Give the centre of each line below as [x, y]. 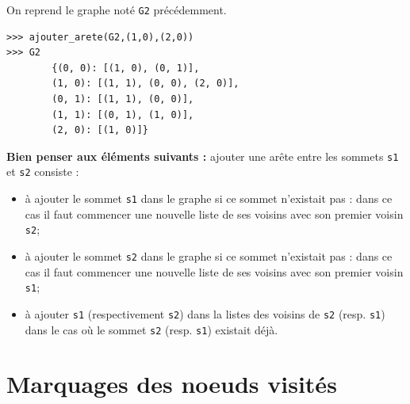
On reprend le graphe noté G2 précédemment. [117, 10]
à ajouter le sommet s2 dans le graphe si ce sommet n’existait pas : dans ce [209, 256]
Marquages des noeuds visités [172, 384]
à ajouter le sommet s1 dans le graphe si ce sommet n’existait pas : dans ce [209, 198]
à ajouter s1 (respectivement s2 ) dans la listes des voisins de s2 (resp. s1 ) [205, 313]
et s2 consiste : [43, 172]
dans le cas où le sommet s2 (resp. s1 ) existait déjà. [151, 329]
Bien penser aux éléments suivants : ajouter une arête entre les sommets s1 [203, 156]
